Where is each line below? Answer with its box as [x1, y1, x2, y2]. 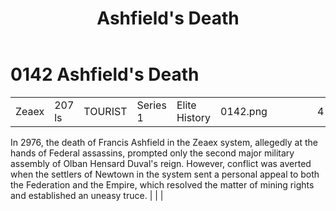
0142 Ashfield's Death [10, 63, 200, 86]
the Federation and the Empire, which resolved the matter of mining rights [10, 178, 315, 191]
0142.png [220, 104, 268, 118]
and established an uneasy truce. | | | [10, 189, 164, 201]
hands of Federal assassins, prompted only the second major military [10, 147, 295, 159]
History [176, 110, 212, 124]
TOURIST [83, 104, 128, 118]
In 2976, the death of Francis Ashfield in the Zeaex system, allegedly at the [10, 136, 318, 148]
